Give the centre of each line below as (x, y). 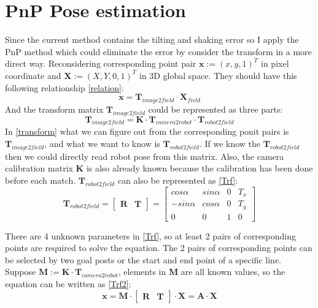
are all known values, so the (233, 272)
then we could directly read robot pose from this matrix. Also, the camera (145, 156)
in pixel (275, 63)
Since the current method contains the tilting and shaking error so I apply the (152, 39)
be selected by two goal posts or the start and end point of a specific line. (143, 259)
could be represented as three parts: (215, 109)
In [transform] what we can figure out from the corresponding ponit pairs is (147, 131)
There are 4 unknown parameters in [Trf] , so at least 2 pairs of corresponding (151, 235)
